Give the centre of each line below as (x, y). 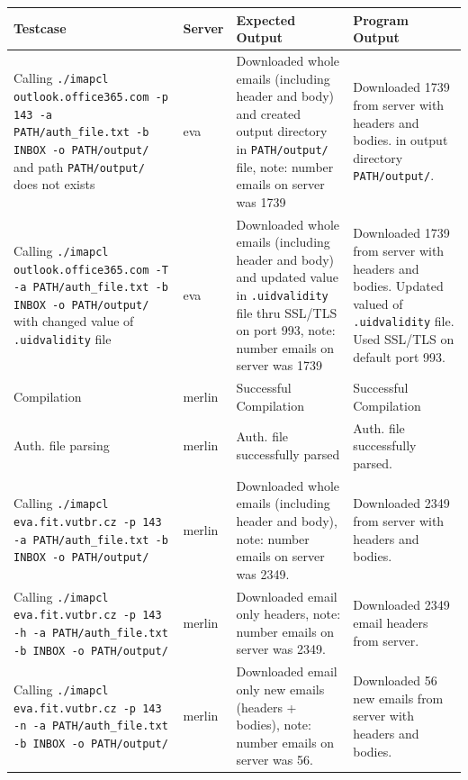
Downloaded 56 (395, 680)
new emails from (398, 698)
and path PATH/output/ (79, 166)
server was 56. (274, 760)
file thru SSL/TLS (287, 312)
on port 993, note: (286, 330)
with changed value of (74, 321)
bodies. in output (400, 140)
